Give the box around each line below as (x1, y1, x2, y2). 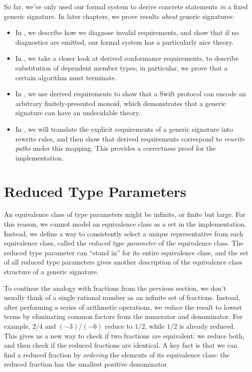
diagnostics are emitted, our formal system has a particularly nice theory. (15, 36, 234, 47)
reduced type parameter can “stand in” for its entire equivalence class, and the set (4, 247, 249, 257)
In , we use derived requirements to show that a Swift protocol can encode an (15, 89, 246, 99)
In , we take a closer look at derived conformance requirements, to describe (15, 53, 239, 63)
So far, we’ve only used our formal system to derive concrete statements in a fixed (4, 1, 248, 11)
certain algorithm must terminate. (15, 72, 117, 82)
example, (4, 320, 31, 331)
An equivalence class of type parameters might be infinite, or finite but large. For (4, 209, 246, 219)
